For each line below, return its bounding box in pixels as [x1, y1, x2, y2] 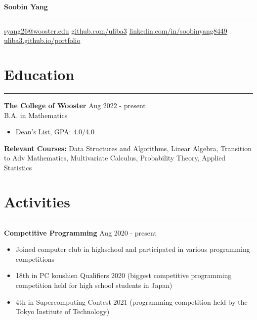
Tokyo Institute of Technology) [15, 306, 110, 317]
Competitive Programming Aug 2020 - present [4, 227, 157, 238]
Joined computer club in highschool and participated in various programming [15, 244, 250, 254]
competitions [15, 253, 55, 264]
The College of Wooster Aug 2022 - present [4, 100, 146, 110]
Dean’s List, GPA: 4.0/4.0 [15, 126, 94, 137]
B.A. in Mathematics [4, 110, 68, 120]
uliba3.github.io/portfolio [4, 35, 81, 45]
